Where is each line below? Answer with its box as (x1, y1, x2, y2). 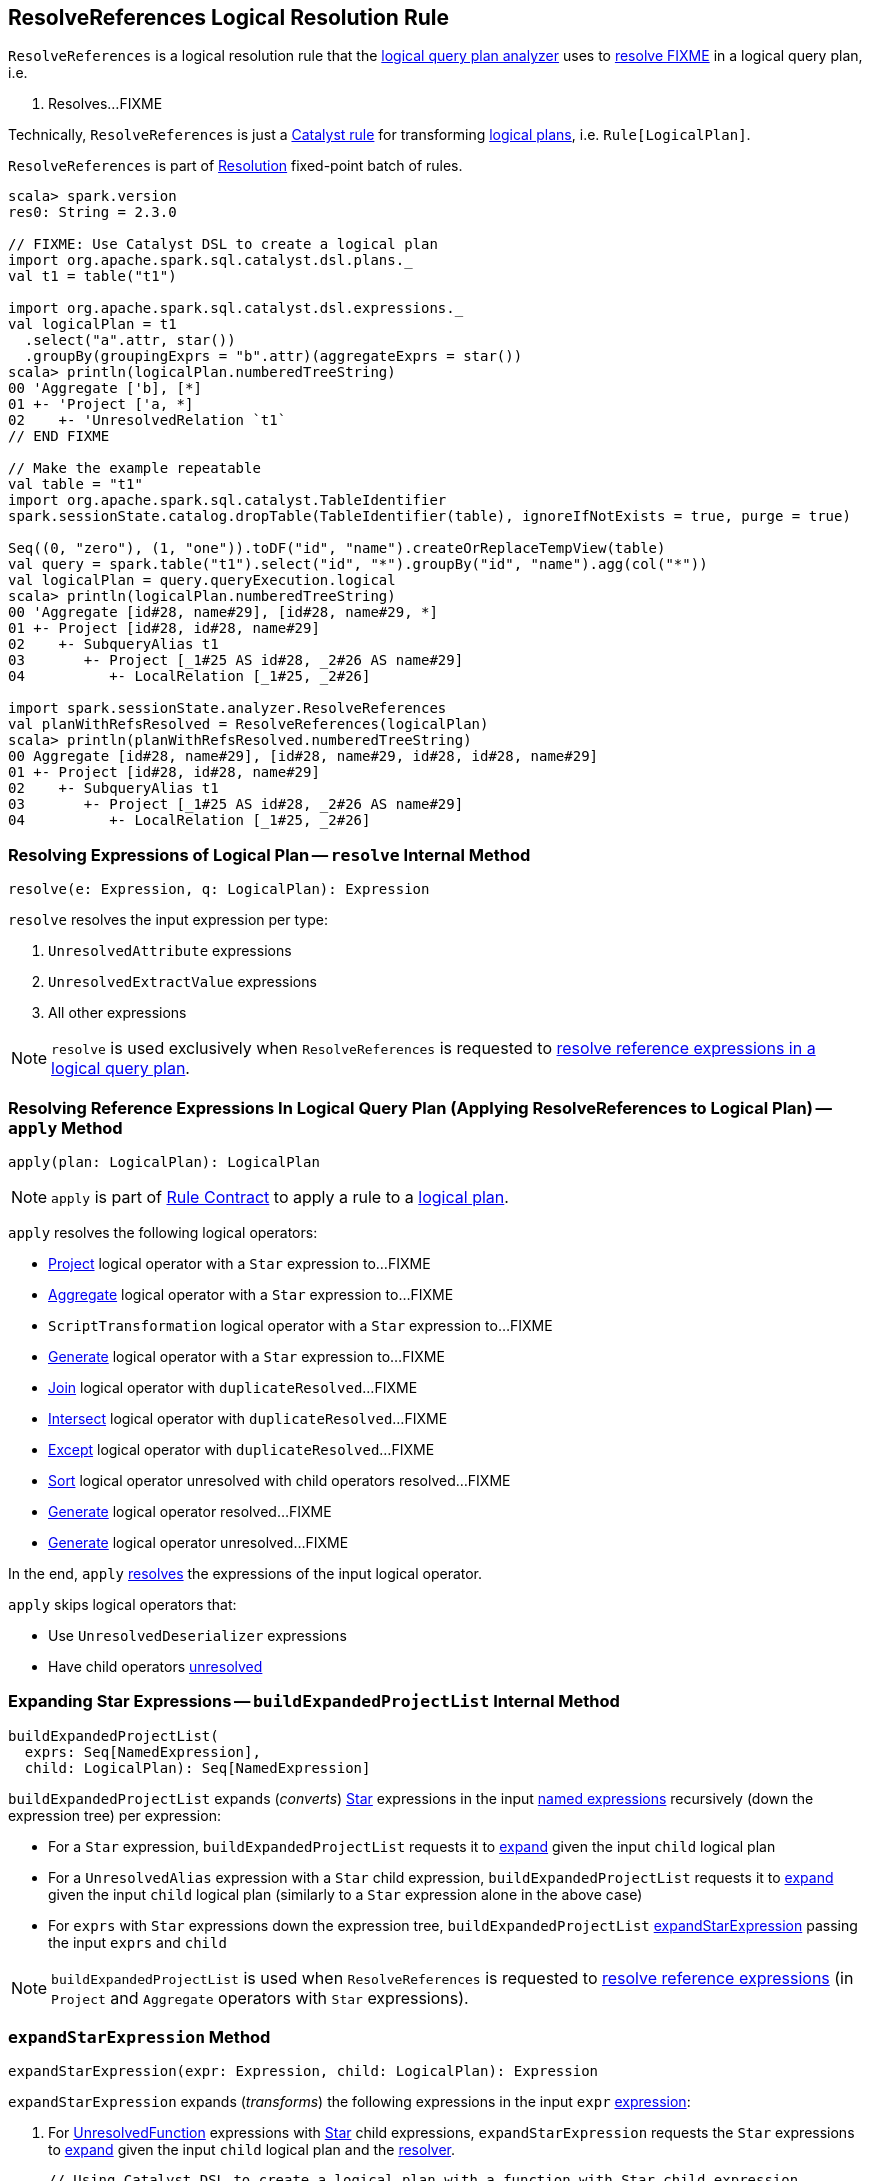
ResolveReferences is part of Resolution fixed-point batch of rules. (8, 157, 463, 175)
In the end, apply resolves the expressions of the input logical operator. (8, 1564, 483, 1582)
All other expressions (48, 1004, 187, 1022)
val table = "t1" (8, 476, 143, 493)
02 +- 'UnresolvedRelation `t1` (8, 412, 287, 429)
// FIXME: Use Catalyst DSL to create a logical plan (8, 236, 438, 253)
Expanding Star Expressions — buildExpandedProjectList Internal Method (8, 1691, 620, 1712)
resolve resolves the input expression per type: (8, 911, 328, 929)
